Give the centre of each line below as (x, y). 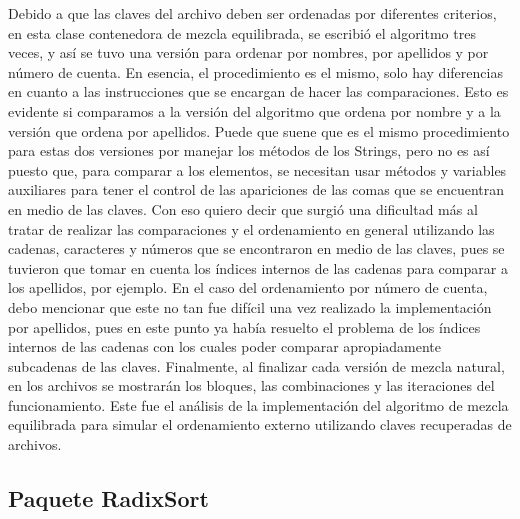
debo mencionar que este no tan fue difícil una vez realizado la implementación (250, 306)
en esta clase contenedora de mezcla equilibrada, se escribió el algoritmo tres (242, 32)
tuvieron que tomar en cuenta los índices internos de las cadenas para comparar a (258, 267)
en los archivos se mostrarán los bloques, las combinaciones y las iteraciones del (251, 385)
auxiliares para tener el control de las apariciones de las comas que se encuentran (256, 189)
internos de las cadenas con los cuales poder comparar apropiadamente (225, 346)
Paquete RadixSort (108, 498)
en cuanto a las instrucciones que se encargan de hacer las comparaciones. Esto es (258, 91)
